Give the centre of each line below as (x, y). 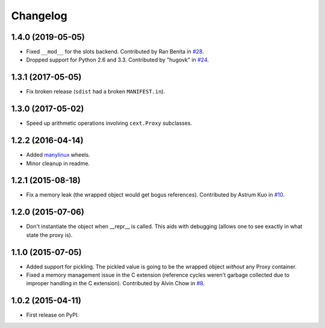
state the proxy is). (49, 235)
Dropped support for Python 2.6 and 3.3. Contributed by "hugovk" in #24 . (117, 60)
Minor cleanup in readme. (58, 163)
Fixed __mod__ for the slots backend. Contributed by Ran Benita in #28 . (115, 52)
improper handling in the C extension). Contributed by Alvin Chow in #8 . (115, 283)
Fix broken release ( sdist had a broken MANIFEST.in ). (96, 92)
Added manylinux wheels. (58, 155)
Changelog (39, 16)
